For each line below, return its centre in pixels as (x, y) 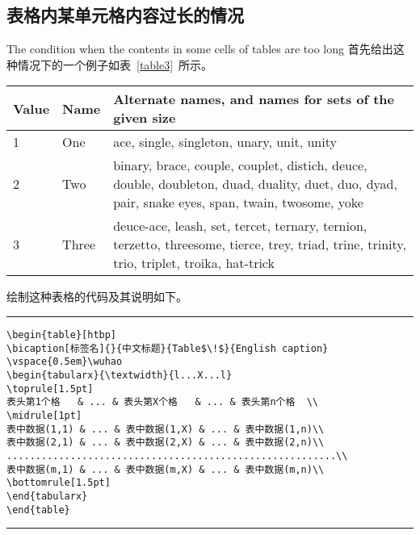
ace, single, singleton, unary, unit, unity (225, 142)
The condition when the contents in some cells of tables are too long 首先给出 (200, 49)
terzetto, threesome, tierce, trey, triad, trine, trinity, (260, 245)
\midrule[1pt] (44, 415)
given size (145, 118)
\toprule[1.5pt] (50, 389)
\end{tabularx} (47, 496)
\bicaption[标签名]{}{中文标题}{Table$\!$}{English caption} (168, 348)
